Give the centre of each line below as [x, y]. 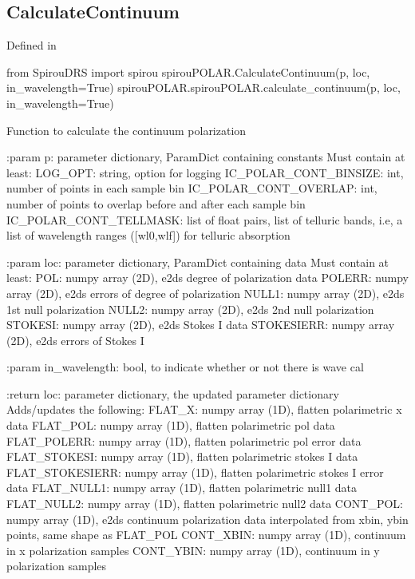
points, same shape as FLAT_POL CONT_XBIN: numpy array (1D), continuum [206, 535]
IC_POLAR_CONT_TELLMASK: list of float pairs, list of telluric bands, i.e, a [205, 219]
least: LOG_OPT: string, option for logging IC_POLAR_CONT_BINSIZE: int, [205, 172]
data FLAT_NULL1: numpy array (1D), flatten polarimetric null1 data [182, 488]
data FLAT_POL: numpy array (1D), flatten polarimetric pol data [171, 425]
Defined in [32, 45]
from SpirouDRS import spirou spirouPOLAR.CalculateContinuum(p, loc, [188, 71]
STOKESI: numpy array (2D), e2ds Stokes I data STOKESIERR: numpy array [201, 325]
